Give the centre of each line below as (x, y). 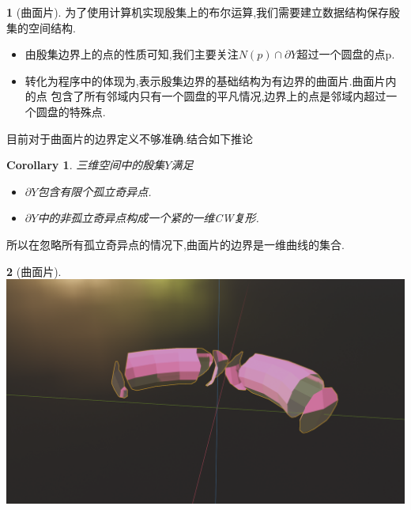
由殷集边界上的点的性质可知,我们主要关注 (132, 54)
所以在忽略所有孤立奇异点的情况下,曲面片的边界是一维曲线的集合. (175, 244)
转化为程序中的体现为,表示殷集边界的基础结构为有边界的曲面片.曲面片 (205, 80)
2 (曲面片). (34, 271)
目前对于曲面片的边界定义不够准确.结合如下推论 (130, 138)
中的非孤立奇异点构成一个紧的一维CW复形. (148, 218)
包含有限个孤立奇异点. (94, 191)
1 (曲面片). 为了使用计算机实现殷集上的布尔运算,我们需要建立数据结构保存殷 (204, 12)
